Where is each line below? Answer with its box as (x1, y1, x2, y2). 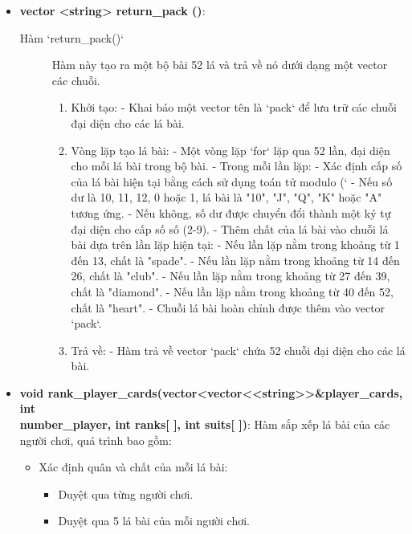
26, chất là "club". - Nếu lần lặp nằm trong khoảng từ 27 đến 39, (71, 267, 390, 284)
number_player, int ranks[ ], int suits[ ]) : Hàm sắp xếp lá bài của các (19, 416, 390, 433)
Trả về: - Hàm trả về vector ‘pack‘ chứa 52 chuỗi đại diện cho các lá (71, 341, 406, 358)
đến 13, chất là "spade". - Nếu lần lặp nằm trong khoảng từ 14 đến (71, 251, 400, 268)
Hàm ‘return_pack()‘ (19, 29, 124, 46)
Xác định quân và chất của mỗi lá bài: (39, 459, 228, 475)
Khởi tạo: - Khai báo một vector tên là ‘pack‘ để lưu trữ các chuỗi (71, 99, 397, 116)
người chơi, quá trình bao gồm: (19, 431, 172, 448)
